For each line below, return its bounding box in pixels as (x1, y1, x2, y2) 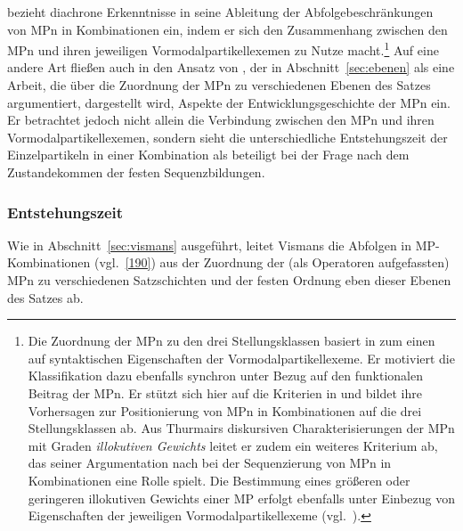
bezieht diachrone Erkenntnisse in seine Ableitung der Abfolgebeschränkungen (7, 3, 434, 20)
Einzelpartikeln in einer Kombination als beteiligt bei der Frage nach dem (7, 145, 410, 164)
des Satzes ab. (7, 288, 84, 306)
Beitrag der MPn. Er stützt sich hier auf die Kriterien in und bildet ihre (28, 383, 422, 402)
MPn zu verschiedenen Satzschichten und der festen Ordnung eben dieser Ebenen (7, 271, 451, 289)
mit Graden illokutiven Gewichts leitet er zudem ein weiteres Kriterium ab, (28, 436, 438, 454)
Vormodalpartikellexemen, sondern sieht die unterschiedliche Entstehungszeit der (7, 127, 448, 146)
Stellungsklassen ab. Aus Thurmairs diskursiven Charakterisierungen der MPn (28, 419, 455, 437)
